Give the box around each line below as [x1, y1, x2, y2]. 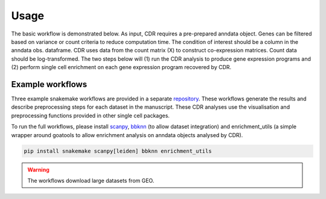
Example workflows [11, 79, 88, 90]
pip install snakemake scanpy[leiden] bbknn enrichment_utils [24, 147, 212, 155]
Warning [27, 166, 50, 173]
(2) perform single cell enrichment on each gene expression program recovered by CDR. [11, 64, 232, 71]
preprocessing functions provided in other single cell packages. [11, 112, 170, 119]
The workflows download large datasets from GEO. [27, 177, 155, 184]
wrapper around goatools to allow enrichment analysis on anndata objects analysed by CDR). [11, 131, 243, 138]
